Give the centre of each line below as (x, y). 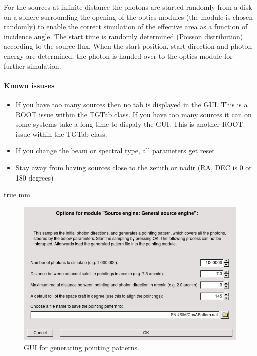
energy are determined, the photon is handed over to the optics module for (118, 55)
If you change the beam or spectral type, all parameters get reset (115, 151)
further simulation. (33, 65)
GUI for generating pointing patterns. (82, 347)
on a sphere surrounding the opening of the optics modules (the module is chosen (128, 16)
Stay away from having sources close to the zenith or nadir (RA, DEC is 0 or (134, 167)
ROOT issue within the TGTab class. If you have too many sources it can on (134, 114)
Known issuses (29, 85)
